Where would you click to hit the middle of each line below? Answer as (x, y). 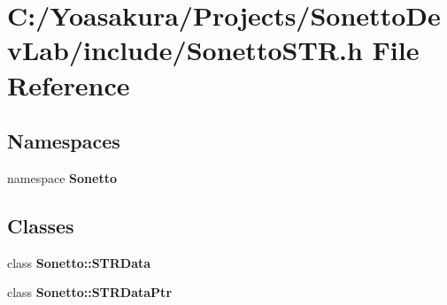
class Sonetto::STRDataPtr (90, 292)
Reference (69, 84)
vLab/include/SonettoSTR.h (185, 50)
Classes (41, 225)
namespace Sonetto (62, 177)
